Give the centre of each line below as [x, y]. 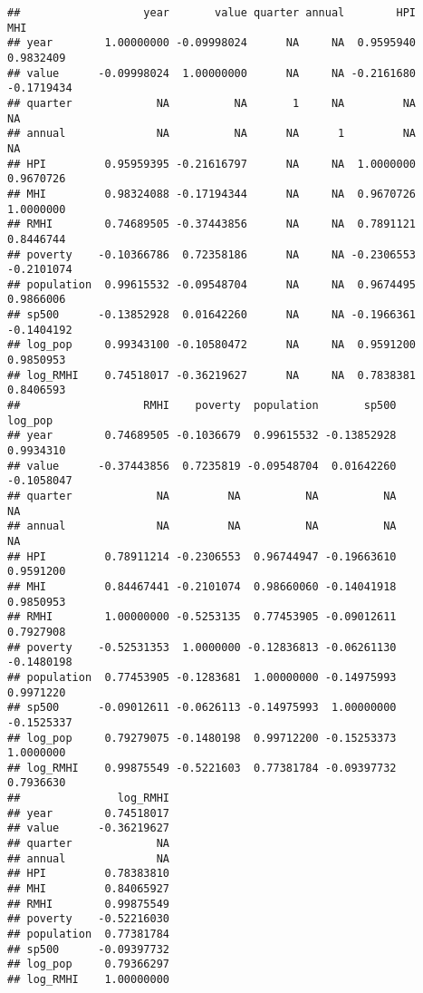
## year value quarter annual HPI [212, 13]
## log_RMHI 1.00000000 [88, 979]
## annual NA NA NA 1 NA [212, 134]
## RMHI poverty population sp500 [202, 406]
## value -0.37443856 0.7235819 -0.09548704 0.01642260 [202, 466]
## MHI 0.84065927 [88, 889]
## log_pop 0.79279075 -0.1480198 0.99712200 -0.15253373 [202, 738]
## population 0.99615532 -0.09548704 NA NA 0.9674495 [212, 284]
